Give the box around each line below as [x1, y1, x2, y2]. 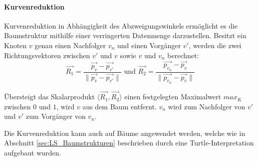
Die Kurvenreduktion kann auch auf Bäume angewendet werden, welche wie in [4, 127, 245, 138]
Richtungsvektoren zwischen [4, 50, 90, 60]
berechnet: [167, 50, 199, 60]
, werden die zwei [188, 40, 241, 50]
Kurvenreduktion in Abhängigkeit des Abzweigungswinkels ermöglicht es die [4, 20, 238, 31]
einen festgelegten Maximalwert [124, 91, 221, 102]
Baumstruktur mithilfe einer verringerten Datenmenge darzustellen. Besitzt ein [4, 30, 246, 41]
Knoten [4, 40, 27, 50]
